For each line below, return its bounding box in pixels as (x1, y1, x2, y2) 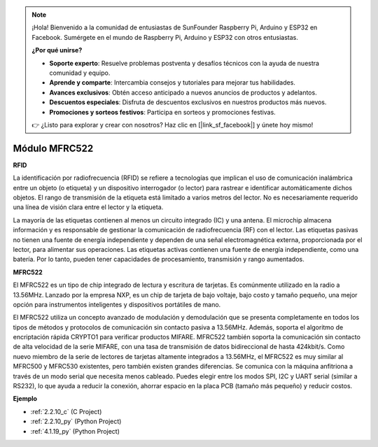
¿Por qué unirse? (31, 46, 83, 55)
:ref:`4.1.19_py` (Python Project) (30, 427, 120, 435)
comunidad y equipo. (49, 69, 111, 77)
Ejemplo (13, 395, 38, 403)
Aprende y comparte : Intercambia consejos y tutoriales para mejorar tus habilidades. (49, 78, 295, 87)
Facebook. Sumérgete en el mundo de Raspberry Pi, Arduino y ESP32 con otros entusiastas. (31, 33, 299, 41)
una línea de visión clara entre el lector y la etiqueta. (13, 203, 164, 211)
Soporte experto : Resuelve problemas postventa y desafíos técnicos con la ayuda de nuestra (49, 59, 320, 67)
